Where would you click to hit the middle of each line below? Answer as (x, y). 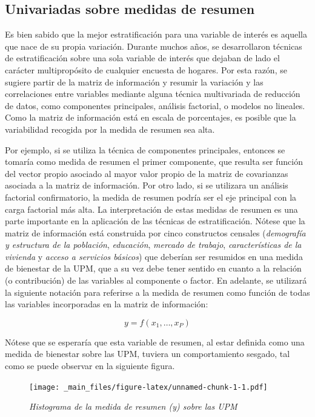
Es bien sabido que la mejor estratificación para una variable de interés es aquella (156, 34)
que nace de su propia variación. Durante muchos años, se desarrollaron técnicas (154, 46)
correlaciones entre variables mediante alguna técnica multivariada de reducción (153, 94)
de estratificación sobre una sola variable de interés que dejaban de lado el (142, 58)
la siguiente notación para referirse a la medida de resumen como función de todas (157, 292)
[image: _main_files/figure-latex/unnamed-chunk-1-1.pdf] (148, 387)
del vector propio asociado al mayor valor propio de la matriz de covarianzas (147, 173)
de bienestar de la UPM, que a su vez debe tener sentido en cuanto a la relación (153, 268)
